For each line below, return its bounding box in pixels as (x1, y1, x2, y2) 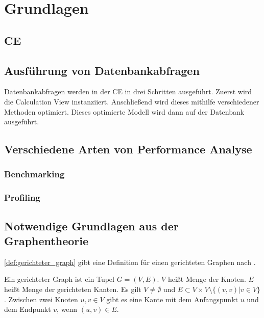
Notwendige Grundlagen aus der (4, 218, 179, 233)
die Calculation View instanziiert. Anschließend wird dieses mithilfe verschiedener (4, 96, 259, 107)
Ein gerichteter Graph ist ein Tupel (4, 274, 114, 284)
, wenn (57, 304, 78, 314)
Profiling (4, 191, 40, 204)
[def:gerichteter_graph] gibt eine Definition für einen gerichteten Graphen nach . (4, 256, 256, 267)
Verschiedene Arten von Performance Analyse (4, 141, 252, 157)
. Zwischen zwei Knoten (4, 294, 78, 304)
